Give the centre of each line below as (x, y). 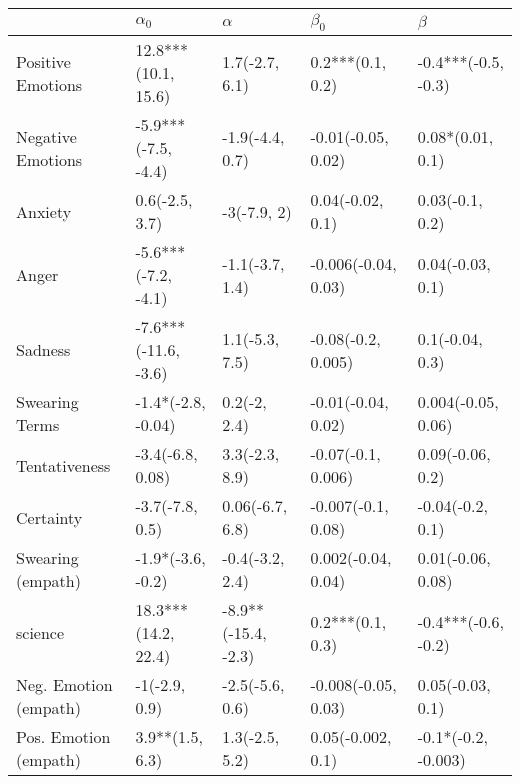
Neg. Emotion (64, 685)
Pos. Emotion (63, 737)
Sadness (43, 350)
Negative (46, 136)
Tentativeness (63, 465)
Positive (43, 61)
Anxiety (44, 211)
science (40, 633)
